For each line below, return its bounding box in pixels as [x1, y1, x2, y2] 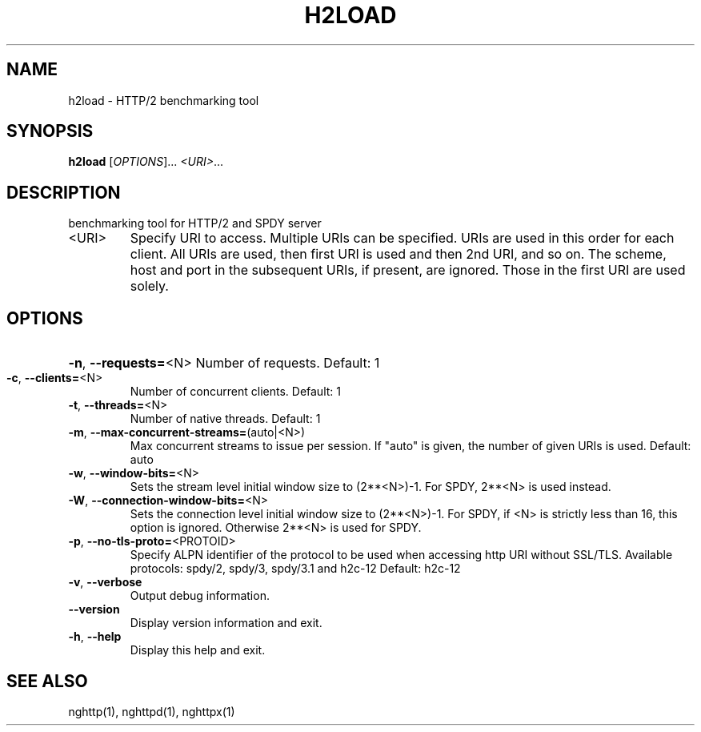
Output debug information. [130, 589, 270, 603]
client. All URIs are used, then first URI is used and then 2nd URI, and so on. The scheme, [130, 246, 667, 263]
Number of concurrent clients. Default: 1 [130, 384, 341, 399]
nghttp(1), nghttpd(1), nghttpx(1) [68, 704, 235, 718]
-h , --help [68, 629, 122, 644]
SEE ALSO [6, 670, 88, 691]
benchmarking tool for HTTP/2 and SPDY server [68, 216, 322, 231]
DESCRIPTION [6, 182, 121, 203]
